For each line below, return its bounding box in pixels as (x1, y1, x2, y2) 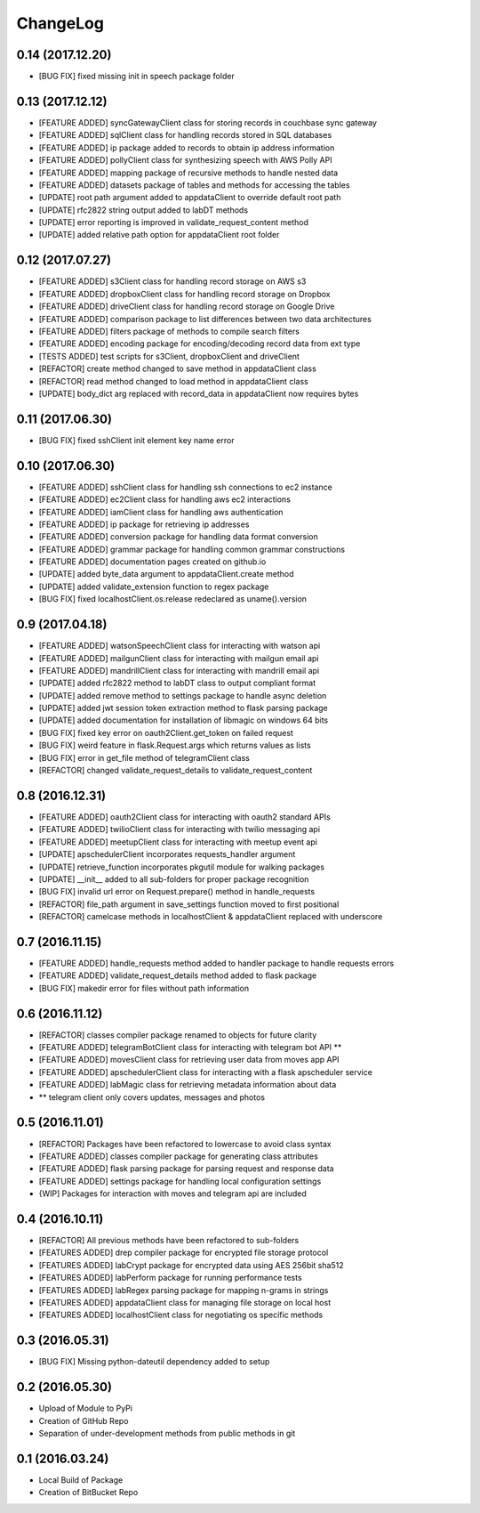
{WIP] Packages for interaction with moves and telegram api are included (38, 1188, 307, 1199)
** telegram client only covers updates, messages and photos (38, 1091, 266, 1103)
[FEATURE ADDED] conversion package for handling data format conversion (38, 531, 319, 542)
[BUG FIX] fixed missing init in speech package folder (38, 71, 235, 82)
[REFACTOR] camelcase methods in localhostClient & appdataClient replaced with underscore (38, 911, 383, 922)
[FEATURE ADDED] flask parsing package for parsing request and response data (38, 1163, 334, 1174)
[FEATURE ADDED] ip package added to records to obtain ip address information (38, 142, 335, 153)
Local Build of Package (38, 1474, 124, 1485)
